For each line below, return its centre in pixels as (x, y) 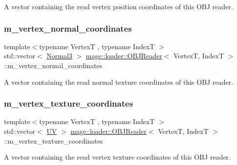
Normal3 (59, 56)
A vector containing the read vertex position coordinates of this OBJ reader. (118, 6)
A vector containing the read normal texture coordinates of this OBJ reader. (119, 82)
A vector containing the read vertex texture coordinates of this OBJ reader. (117, 157)
